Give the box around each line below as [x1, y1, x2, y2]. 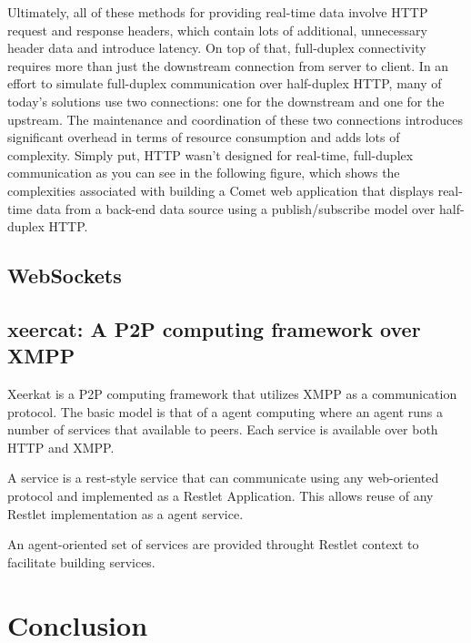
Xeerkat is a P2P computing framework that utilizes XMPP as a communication [7, 384, 457, 403]
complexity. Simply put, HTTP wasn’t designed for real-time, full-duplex [7, 145, 414, 164]
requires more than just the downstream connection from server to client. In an [7, 56, 449, 75]
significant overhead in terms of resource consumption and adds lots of [7, 128, 400, 147]
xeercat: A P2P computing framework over [7, 314, 421, 342]
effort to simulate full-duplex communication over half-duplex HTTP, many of [7, 74, 442, 93]
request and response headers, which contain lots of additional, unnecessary [7, 20, 427, 39]
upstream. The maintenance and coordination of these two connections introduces [7, 109, 463, 128]
